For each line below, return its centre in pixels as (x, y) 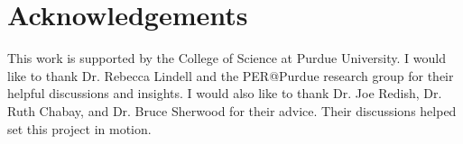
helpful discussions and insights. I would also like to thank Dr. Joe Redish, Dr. (225, 93)
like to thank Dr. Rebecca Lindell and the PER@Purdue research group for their (231, 75)
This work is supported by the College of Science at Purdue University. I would (227, 58)
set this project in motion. (79, 128)
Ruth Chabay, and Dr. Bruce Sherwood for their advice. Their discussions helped (232, 110)
